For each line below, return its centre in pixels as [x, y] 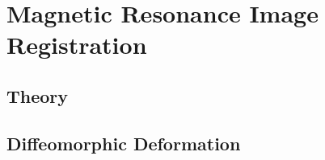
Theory [38, 95]
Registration [77, 45]
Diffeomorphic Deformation [124, 143]
